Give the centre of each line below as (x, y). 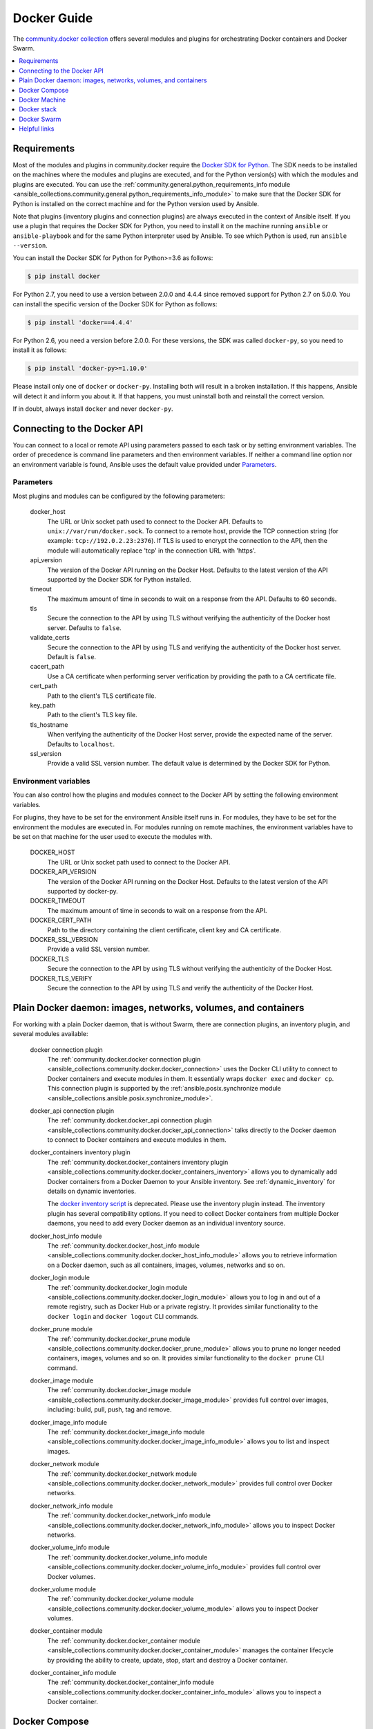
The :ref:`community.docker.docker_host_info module (124, 1246)
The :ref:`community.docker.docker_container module (124, 1640)
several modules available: (51, 1034)
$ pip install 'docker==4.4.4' (80, 322)
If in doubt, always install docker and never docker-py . (93, 409)
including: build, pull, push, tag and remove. (109, 1409)
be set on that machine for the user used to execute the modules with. (113, 837)
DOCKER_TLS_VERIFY (61, 978)
